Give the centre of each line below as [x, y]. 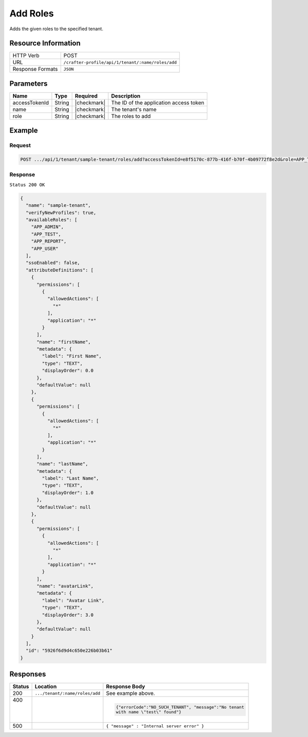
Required [86, 96]
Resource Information [45, 43]
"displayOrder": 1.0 [68, 492]
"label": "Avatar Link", [73, 600]
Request [20, 145]
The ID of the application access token [158, 103]
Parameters [28, 83]
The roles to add [131, 116]
